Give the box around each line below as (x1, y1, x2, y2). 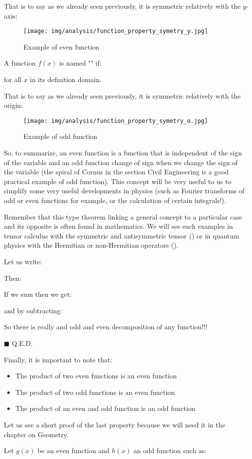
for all (4, 74, 22, 85)
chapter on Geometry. (4, 429, 69, 439)
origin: (4, 100, 23, 110)
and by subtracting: (4, 305, 62, 315)
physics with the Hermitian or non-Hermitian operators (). (4, 240, 179, 250)
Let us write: (4, 256, 42, 266)
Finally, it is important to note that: (4, 354, 112, 364)
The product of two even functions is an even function (15, 371, 177, 381)
